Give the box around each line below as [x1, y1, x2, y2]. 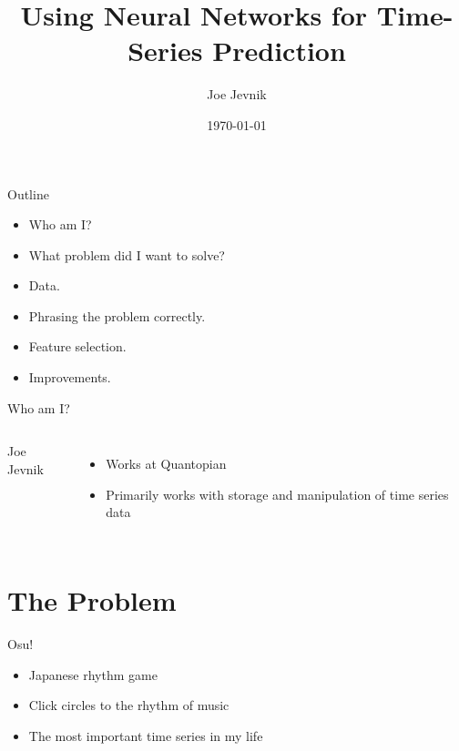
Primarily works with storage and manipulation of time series [106, 484, 449, 503]
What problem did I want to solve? [28, 245, 225, 264]
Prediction [212, 32, 346, 69]
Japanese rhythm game [28, 665, 158, 684]
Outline [7, 184, 49, 203]
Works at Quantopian [106, 454, 227, 473]
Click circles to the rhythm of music [28, 695, 229, 715]
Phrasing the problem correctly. [28, 306, 206, 325]
